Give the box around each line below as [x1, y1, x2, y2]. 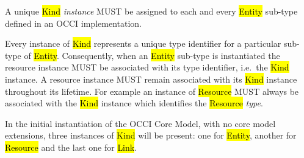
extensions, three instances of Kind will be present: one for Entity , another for [5, 129, 297, 142]
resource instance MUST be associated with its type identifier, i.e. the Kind [5, 61, 289, 74]
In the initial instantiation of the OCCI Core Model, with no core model [5, 117, 276, 129]
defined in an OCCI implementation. [5, 16, 142, 29]
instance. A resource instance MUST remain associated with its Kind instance [5, 72, 297, 85]
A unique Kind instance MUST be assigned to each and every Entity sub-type [5, 5, 298, 17]
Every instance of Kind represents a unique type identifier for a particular [5, 37, 281, 50]
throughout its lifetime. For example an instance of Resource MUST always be [5, 84, 299, 97]
